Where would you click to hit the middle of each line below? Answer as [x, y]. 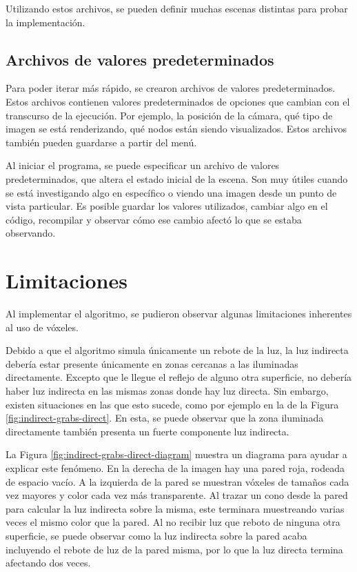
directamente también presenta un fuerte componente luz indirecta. [147, 431]
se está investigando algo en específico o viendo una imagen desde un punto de [171, 192]
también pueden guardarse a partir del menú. [101, 142]
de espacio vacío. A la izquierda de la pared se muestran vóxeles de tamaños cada [177, 481]
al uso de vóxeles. [42, 327]
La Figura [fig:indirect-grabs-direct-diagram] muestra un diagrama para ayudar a [176, 454]
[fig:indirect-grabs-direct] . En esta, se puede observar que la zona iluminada [165, 418]
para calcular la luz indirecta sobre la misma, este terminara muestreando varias [175, 508]
